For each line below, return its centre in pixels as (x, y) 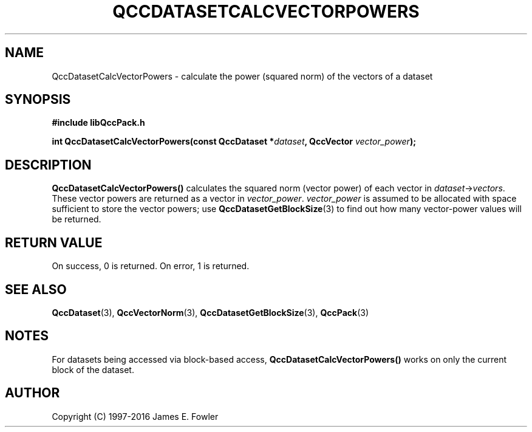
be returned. (77, 219)
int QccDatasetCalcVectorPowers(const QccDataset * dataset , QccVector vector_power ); (234, 142)
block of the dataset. (93, 369)
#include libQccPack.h (98, 123)
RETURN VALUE (54, 242)
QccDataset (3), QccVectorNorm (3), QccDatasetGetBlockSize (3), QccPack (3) (210, 312)
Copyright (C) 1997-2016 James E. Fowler (135, 416)
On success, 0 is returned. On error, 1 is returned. (151, 266)
